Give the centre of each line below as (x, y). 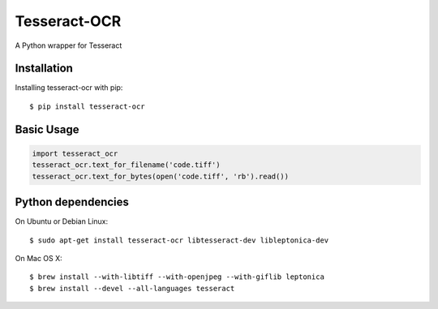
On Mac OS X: (39, 258)
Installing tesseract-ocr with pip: (69, 88)
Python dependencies (72, 202)
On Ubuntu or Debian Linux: (62, 221)
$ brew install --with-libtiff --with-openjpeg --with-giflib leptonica (177, 277)
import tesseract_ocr (75, 153)
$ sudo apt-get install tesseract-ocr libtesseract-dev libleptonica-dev (179, 240)
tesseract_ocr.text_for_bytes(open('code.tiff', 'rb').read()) (161, 176)
